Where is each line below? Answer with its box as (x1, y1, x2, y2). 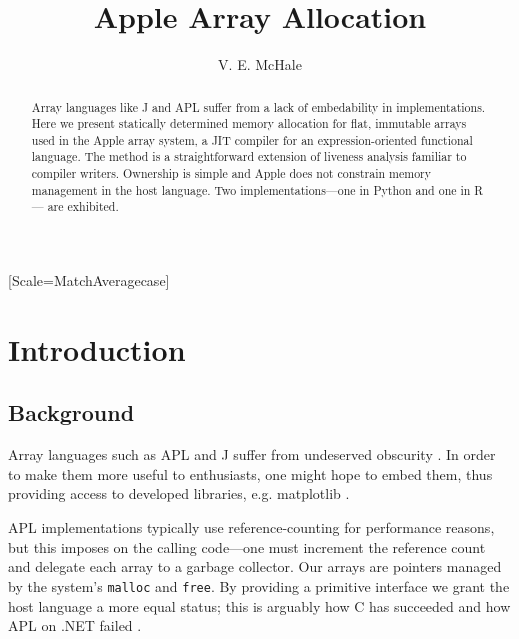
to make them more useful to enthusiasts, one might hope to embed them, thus (8, 463, 493, 484)
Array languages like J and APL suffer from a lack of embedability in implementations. (31, 98, 486, 115)
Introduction (8, 328, 186, 369)
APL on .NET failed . (8, 615, 142, 636)
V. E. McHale (218, 54, 302, 75)
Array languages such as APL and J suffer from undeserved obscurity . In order (8, 444, 496, 465)
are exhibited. (47, 198, 119, 215)
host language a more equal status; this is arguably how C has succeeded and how (8, 595, 511, 616)
